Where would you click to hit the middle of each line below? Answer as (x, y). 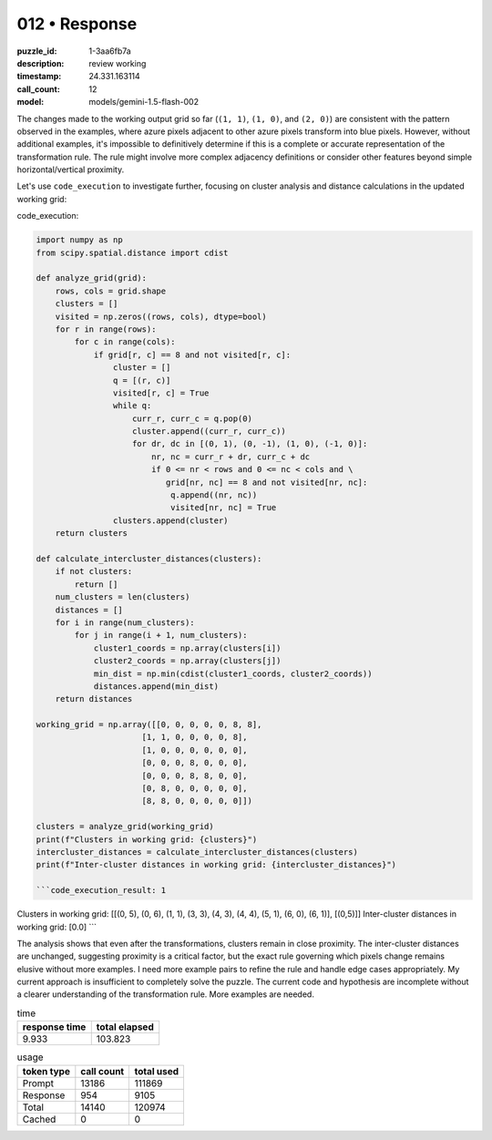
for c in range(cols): (125, 342)
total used (157, 1071)
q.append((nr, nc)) (214, 495)
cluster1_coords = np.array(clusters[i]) (187, 648)
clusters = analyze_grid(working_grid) (125, 827)
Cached (39, 1119)
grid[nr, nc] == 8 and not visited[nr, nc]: (266, 482)
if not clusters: (94, 571)
